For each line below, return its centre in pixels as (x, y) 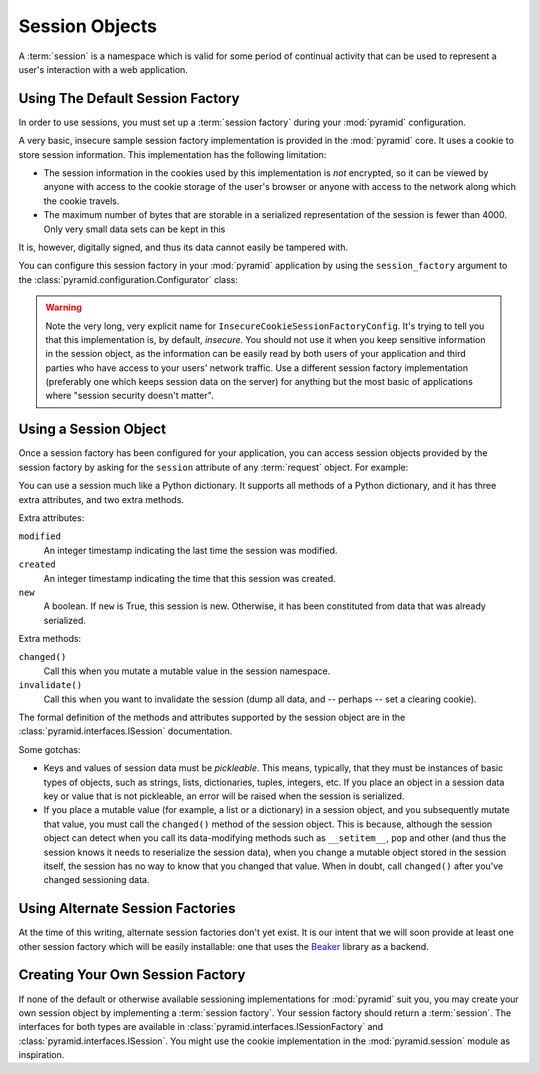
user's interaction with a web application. (103, 69)
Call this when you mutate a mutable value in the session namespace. (187, 671)
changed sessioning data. (96, 880)
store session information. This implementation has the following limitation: (172, 154)
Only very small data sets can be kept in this (134, 229)
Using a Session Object (92, 429)
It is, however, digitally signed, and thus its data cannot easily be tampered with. (183, 247)
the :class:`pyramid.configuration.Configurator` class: (128, 279)
